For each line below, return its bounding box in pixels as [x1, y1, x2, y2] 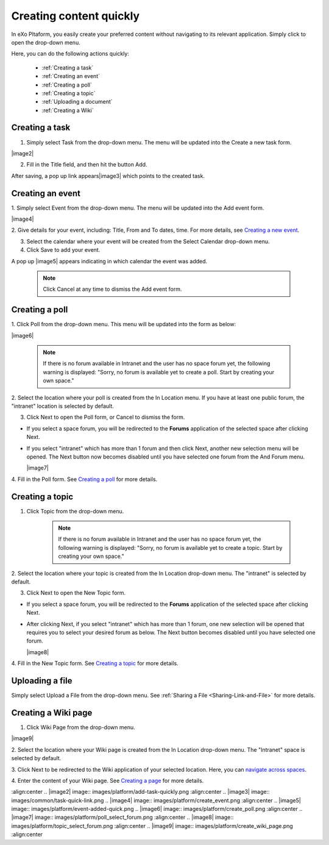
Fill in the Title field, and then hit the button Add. [26, 161, 147, 168]
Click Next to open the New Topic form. [26, 589, 126, 597]
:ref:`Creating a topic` [41, 89, 96, 97]
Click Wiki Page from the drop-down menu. [26, 723, 135, 731]
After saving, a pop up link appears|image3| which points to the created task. [11, 172, 205, 179]
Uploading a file [11, 676, 73, 686]
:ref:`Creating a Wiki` [41, 107, 94, 114]
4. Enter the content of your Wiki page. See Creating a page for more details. [11, 777, 204, 784]
